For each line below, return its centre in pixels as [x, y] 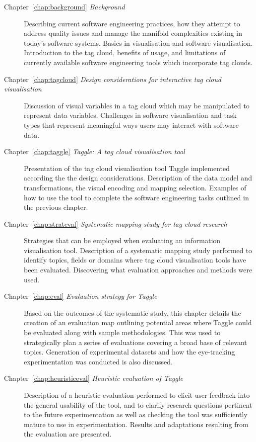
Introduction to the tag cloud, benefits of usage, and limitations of [125, 52]
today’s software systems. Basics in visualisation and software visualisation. [138, 43]
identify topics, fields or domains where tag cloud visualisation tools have [135, 260]
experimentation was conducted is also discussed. [98, 361]
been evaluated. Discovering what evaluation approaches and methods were [138, 270]
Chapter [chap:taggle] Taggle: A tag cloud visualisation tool [95, 151]
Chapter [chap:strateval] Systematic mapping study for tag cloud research [116, 223]
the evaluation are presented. [68, 434]
